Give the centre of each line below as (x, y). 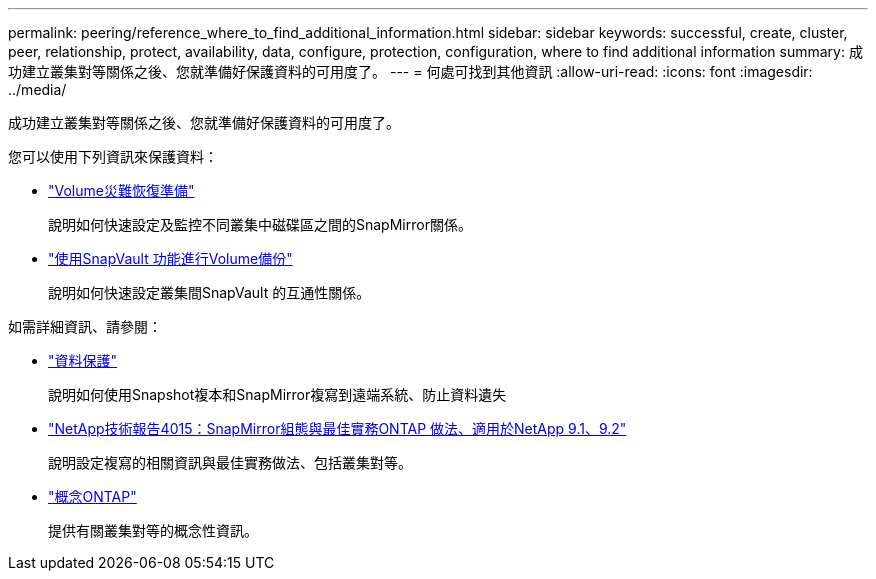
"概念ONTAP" (92, 496)
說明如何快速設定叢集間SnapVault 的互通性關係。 (209, 292)
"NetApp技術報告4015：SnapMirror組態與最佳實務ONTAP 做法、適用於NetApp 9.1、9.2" (337, 428)
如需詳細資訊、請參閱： (85, 326)
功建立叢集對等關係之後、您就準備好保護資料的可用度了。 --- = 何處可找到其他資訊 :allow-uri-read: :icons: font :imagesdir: (410, 71)
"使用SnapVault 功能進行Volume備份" (170, 258)
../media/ (37, 89)
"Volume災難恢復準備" (121, 190)
